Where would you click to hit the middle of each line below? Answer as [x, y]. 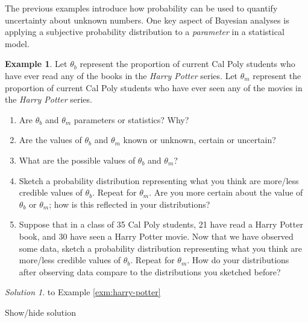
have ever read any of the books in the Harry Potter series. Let [121, 75]
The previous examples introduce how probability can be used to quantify [141, 8]
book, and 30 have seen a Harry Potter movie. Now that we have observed [156, 236]
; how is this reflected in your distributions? [130, 204]
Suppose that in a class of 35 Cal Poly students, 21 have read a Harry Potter [161, 224]
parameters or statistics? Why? [131, 119]
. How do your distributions [238, 260]
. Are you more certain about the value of [226, 192]
